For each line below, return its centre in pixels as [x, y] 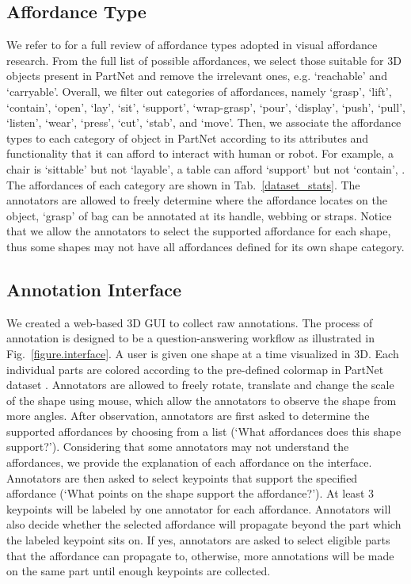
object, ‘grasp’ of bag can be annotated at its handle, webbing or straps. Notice [199, 215]
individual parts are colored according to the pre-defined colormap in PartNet [195, 369]
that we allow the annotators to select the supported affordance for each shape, [199, 231]
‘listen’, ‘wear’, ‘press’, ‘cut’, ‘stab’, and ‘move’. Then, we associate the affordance [204, 122]
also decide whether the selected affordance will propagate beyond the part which [204, 524]
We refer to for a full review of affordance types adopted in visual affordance [192, 45]
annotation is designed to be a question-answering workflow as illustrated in [190, 338]
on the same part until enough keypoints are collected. [139, 571]
